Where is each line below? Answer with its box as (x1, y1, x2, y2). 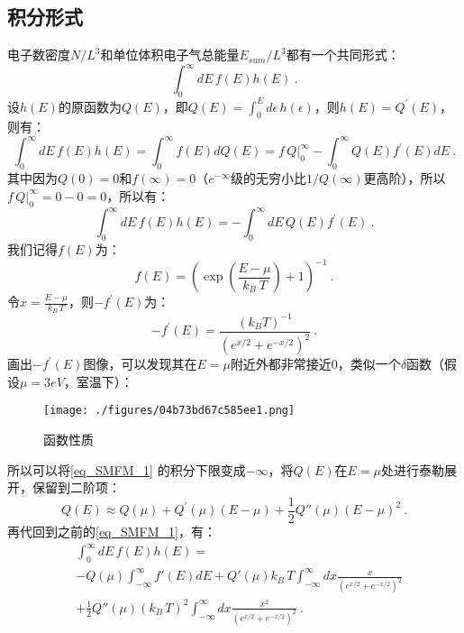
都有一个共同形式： (286, 45, 400, 64)
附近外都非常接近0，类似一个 (230, 354, 401, 373)
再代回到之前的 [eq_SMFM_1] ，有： (7, 521, 216, 540)
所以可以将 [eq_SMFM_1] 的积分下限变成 (7, 460, 246, 479)
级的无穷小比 (230, 169, 306, 188)
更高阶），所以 (363, 169, 446, 188)
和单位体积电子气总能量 (100, 45, 240, 64)
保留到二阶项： (32, 478, 121, 497)
